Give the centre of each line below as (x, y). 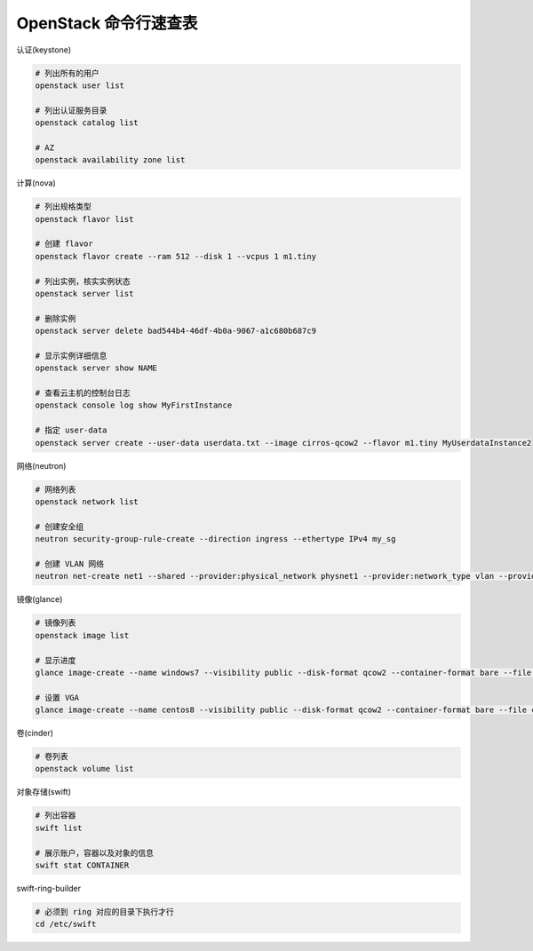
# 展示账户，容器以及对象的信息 (95, 853)
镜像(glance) (40, 599)
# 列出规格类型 (64, 207)
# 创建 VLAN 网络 (70, 563)
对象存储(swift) (44, 792)
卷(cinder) (35, 733)
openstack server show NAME (96, 368)
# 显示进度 (56, 660)
